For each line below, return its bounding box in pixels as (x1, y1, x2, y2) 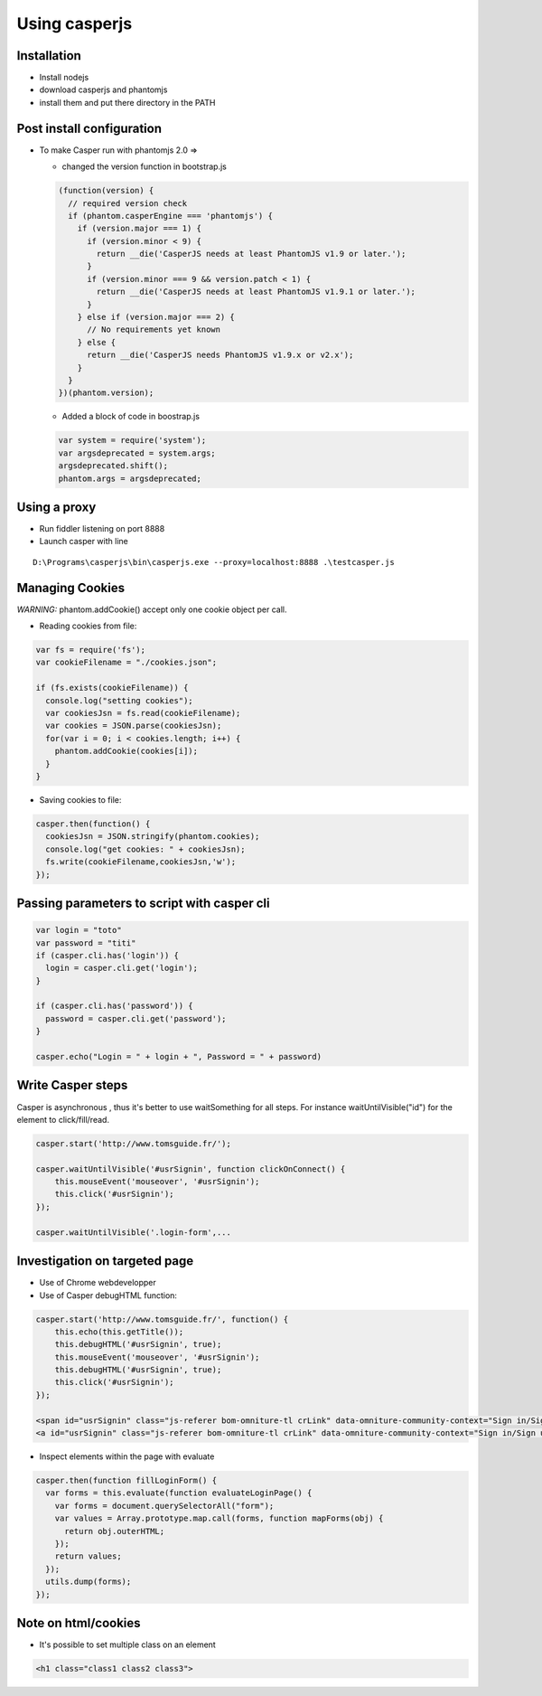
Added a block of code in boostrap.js (61, 411, 201, 422)
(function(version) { (58, 185, 154, 196)
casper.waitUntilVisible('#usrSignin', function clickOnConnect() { (35, 1164, 346, 1174)
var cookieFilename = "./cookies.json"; (35, 657, 217, 668)
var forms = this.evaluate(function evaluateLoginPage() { (45, 1488, 313, 1498)
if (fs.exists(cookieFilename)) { (35, 683, 189, 693)
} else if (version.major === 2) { (77, 312, 235, 323)
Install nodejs (39, 72, 89, 83)
